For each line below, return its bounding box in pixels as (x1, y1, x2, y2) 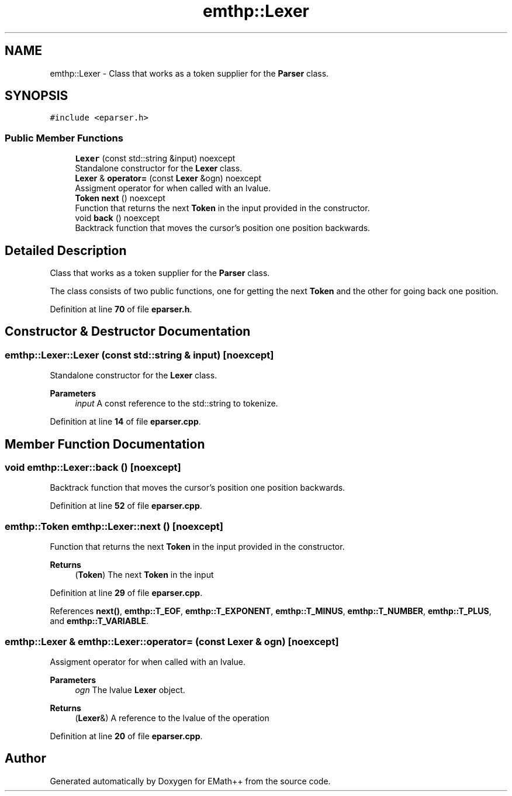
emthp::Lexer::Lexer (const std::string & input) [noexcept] (5, 349, 274, 361)
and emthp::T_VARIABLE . (50, 616, 148, 626)
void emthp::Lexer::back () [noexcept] (5, 461, 181, 474)
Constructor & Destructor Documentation (5, 324, 251, 339)
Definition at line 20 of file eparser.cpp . (50, 730, 203, 741)
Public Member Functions (5, 132, 123, 144)
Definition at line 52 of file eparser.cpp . (50, 501, 202, 511)
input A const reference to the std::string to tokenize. (75, 398, 278, 409)
